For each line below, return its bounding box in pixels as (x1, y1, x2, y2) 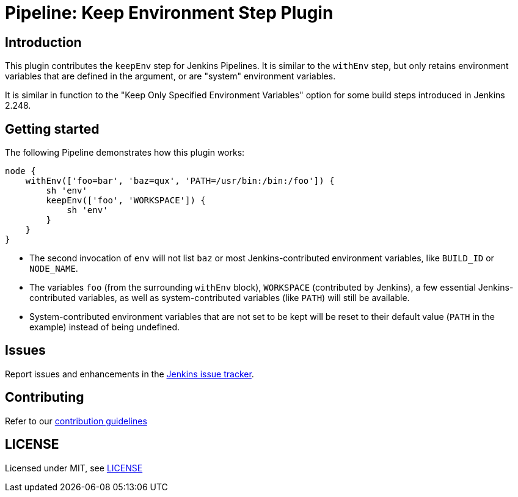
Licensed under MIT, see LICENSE (5, 462, 143, 473)
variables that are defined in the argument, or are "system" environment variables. (5, 71, 336, 82)
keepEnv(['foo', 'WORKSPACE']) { (46, 195, 206, 206)
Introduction (5, 34, 82, 50)
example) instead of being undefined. (29, 322, 180, 333)
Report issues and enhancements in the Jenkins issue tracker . (5, 368, 254, 379)
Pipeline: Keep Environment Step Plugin (5, 2, 334, 23)
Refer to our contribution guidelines (5, 415, 147, 426)
